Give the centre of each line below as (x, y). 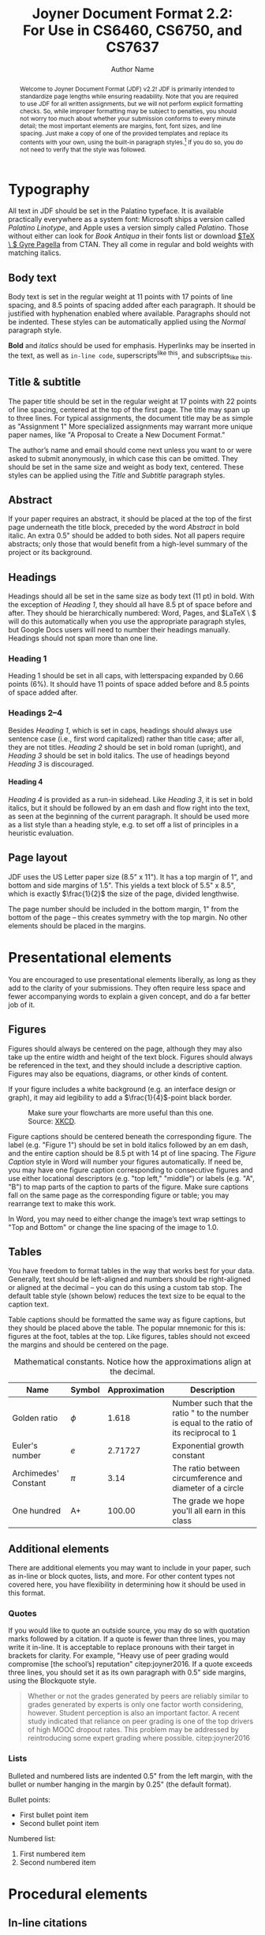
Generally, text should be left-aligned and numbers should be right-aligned (129, 1279)
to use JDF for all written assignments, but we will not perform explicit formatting (131, 103)
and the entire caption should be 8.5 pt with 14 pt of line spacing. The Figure (132, 1153)
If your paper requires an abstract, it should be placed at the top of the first (130, 519)
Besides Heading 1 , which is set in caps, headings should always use (120, 730)
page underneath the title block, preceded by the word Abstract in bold (124, 527)
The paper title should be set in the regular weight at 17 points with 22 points (132, 401)
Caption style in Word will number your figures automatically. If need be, (125, 1161)
